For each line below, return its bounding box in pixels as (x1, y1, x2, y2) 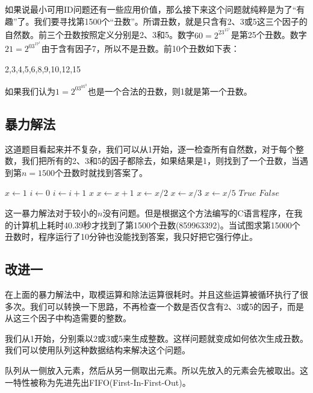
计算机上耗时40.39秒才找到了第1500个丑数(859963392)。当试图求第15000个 (13, 218, 300, 231)
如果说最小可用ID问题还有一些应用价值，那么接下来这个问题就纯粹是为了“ (5, 3, 297, 15)
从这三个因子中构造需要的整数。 (5, 312, 131, 324)
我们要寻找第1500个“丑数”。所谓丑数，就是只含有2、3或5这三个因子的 (34, 14, 308, 27)
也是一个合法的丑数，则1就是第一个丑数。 (87, 84, 252, 97)
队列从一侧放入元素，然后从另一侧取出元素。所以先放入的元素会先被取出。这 (5, 364, 308, 377)
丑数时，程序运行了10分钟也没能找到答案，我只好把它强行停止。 (5, 230, 258, 243)
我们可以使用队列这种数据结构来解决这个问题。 (5, 344, 190, 356)
